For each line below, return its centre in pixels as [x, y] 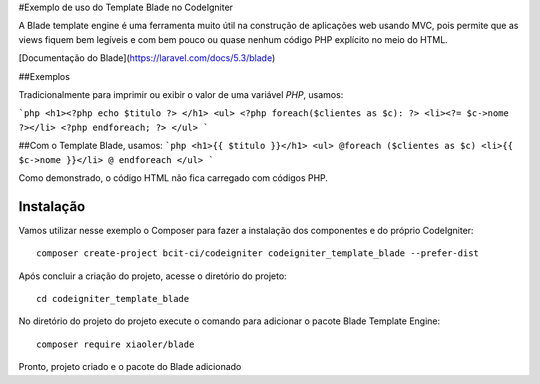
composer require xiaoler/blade [115, 344]
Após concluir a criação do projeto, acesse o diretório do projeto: [152, 276]
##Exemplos [44, 76]
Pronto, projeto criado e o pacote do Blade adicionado [130, 367]
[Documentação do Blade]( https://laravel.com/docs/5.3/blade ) [147, 58]
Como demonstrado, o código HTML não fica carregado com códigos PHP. [173, 177]
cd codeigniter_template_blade [113, 298]
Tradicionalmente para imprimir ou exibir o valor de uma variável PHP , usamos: [181, 94]
